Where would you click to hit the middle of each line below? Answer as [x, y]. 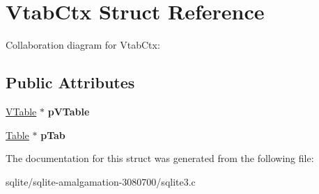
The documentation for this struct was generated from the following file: [160, 158]
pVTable [69, 111]
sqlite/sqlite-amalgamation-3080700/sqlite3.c [101, 181]
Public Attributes [70, 82]
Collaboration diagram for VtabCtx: [83, 45]
